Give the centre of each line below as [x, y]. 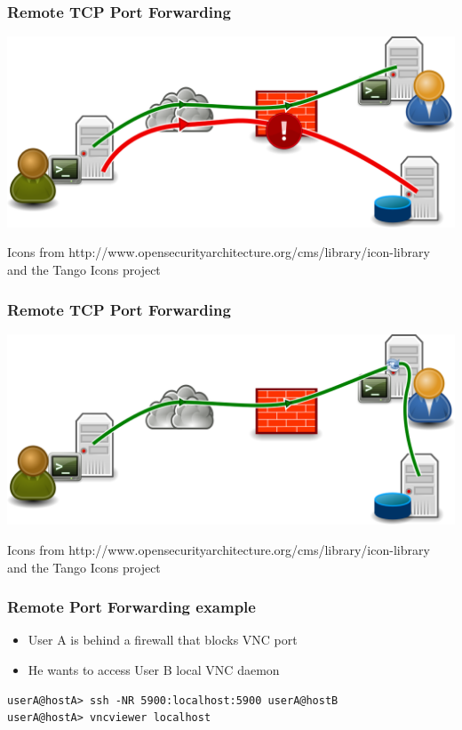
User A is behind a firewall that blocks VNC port [163, 640]
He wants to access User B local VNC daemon [154, 670]
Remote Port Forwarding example [131, 607]
